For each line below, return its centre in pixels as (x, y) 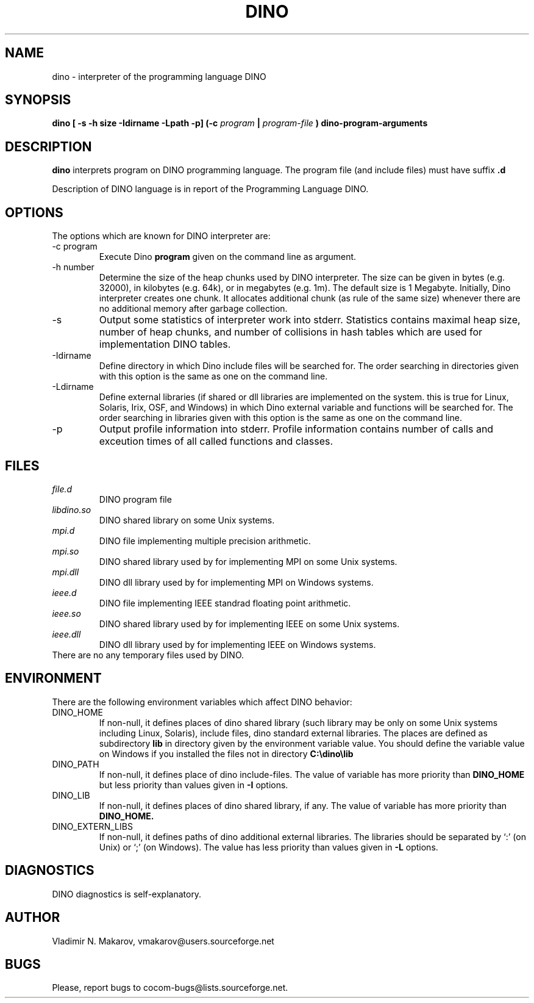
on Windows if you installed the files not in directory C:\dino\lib (226, 753)
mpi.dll (66, 572)
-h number (73, 267)
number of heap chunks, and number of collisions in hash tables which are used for (291, 332)
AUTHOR (33, 918)
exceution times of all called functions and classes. (216, 441)
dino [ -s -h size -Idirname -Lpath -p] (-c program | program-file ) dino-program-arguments (240, 123)
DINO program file (135, 499)
